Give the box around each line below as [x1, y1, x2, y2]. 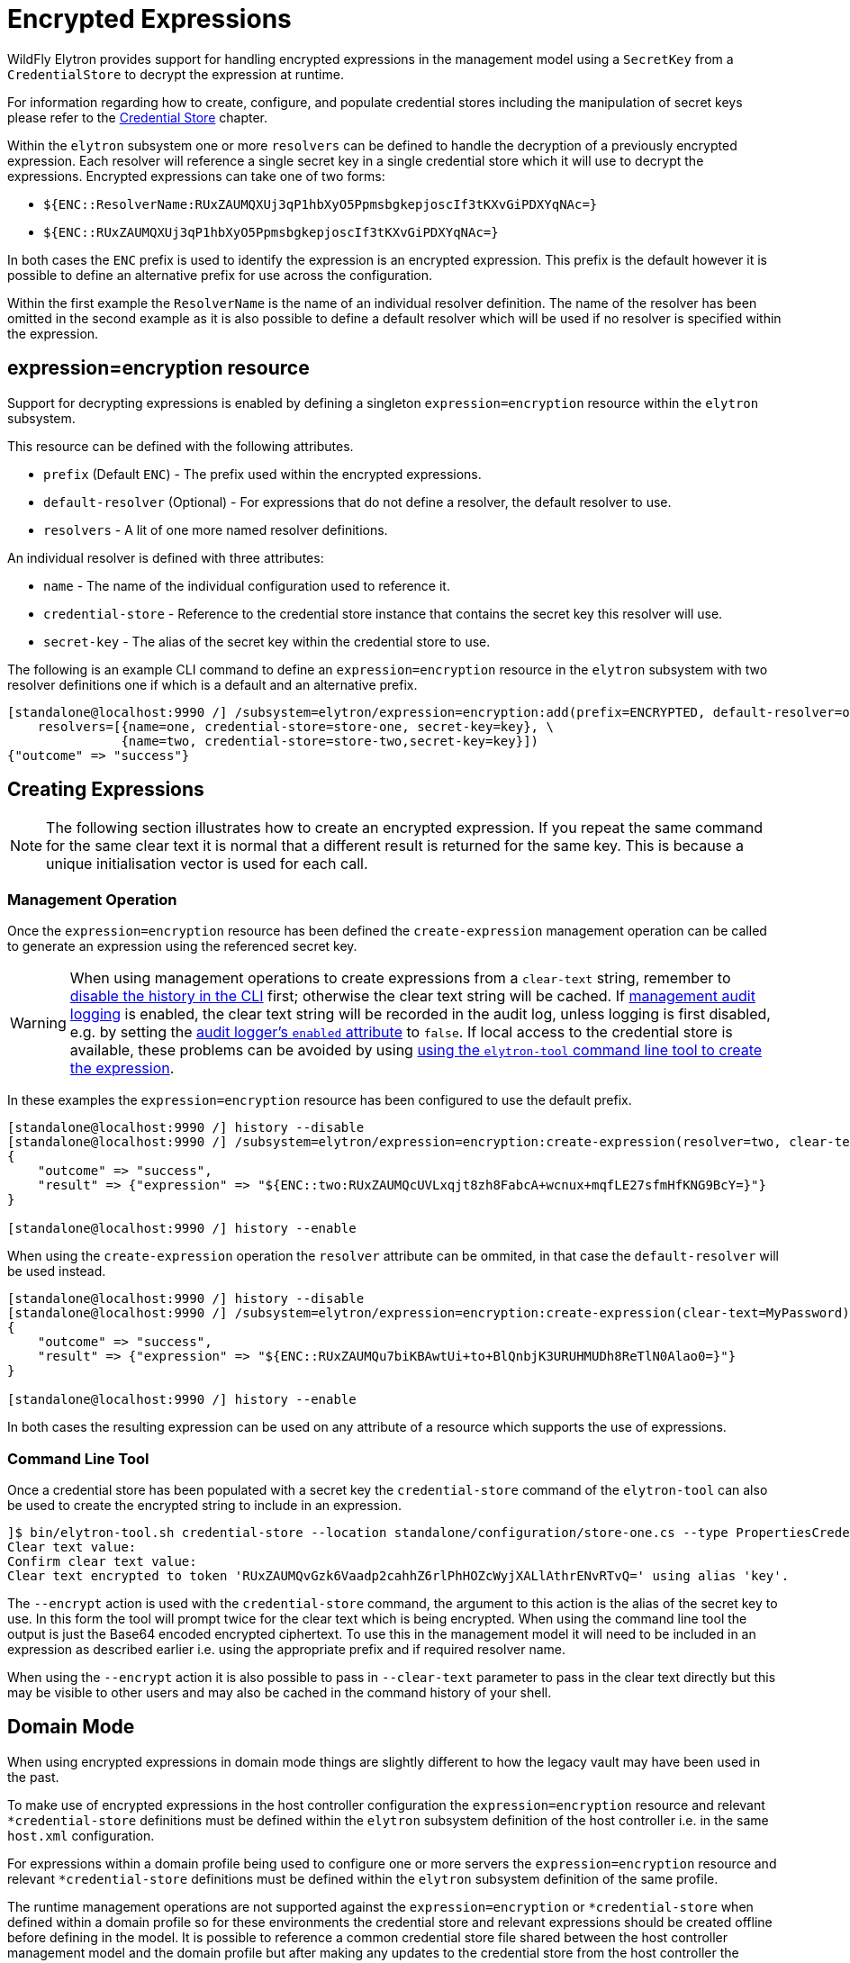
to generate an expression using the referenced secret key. [7, 938, 357, 954]
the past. [7, 1769, 59, 1785]
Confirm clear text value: [7, 1553, 197, 1569]
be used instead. [7, 1263, 106, 1280]
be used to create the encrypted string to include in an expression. [7, 1497, 402, 1513]
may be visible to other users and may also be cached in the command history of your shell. [7, 1684, 552, 1700]
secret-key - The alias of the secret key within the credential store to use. [43, 633, 491, 649]
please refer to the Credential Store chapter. [7, 109, 267, 125]
